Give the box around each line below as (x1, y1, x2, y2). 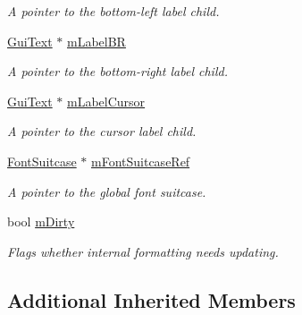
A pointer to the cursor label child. (7, 122, 197, 140)
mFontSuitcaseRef (91, 151, 190, 170)
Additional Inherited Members (7, 285, 296, 313)
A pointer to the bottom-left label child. (7, 2, 220, 20)
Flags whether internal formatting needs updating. (7, 242, 279, 260)
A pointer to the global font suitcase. (7, 182, 206, 200)
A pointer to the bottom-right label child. (7, 62, 228, 81)
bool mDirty (7, 212, 75, 231)
